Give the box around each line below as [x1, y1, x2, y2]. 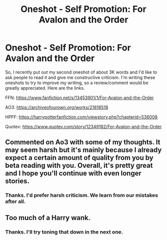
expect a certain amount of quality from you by [5, 153, 154, 162]
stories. [5, 177, 30, 185]
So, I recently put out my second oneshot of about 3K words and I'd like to [5, 69, 158, 75]
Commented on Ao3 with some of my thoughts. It [5, 138, 161, 146]
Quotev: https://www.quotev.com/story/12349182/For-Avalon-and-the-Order [5, 123, 162, 129]
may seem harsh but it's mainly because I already [5, 146, 162, 154]
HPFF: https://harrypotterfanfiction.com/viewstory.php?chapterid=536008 [5, 114, 158, 120]
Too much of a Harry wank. [5, 213, 91, 222]
